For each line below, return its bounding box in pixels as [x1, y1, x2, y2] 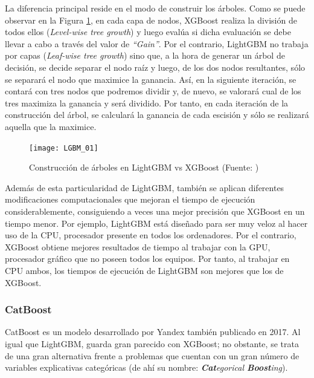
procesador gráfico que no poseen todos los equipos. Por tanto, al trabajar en [5, 252, 290, 265]
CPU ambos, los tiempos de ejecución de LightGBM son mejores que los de [5, 264, 284, 276]
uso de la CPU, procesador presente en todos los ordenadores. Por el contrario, [5, 229, 296, 241]
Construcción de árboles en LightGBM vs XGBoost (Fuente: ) [29, 161, 259, 174]
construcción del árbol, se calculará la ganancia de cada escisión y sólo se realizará [5, 108, 309, 121]
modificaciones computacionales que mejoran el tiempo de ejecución [5, 193, 255, 206]
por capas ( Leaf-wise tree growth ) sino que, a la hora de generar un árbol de [5, 49, 285, 62]
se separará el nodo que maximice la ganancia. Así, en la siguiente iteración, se [5, 73, 296, 85]
